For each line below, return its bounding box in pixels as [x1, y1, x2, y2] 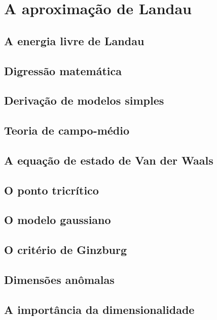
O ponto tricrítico [4, 182, 99, 198]
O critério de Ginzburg [4, 242, 127, 258]
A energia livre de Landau [4, 33, 144, 48]
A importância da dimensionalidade [4, 301, 195, 317]
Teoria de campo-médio [4, 122, 130, 138]
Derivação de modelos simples [4, 92, 164, 108]
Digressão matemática [4, 62, 122, 78]
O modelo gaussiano [4, 212, 111, 228]
